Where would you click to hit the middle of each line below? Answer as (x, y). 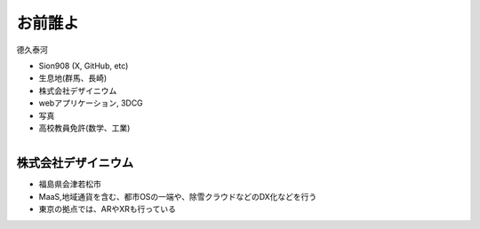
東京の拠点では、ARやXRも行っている (108, 209)
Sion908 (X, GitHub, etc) (84, 66)
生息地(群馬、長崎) (73, 78)
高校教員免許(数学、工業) (84, 128)
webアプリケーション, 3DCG (91, 103)
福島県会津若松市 (70, 184)
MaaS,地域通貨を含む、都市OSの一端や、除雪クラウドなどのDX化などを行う (178, 196)
